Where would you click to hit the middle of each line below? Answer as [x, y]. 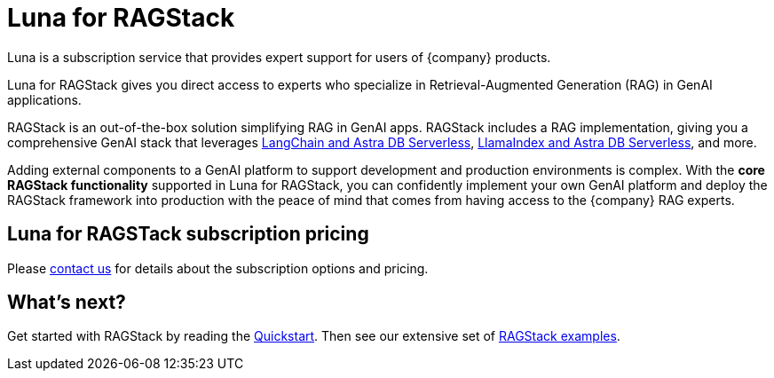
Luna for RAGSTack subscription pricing [188, 234]
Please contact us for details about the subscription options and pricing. [218, 268]
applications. [44, 99]
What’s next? [67, 303]
